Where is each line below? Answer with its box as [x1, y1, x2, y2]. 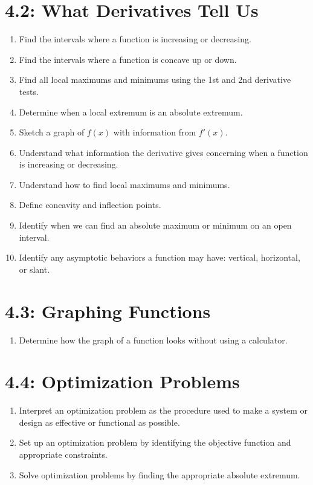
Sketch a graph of [19, 126, 85, 138]
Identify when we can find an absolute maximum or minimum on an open [19, 219, 292, 232]
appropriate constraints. [19, 448, 108, 461]
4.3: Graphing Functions [5, 298, 211, 323]
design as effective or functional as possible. [19, 415, 180, 428]
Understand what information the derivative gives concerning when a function [19, 146, 308, 158]
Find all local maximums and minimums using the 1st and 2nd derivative [19, 73, 291, 86]
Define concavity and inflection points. [19, 198, 161, 211]
